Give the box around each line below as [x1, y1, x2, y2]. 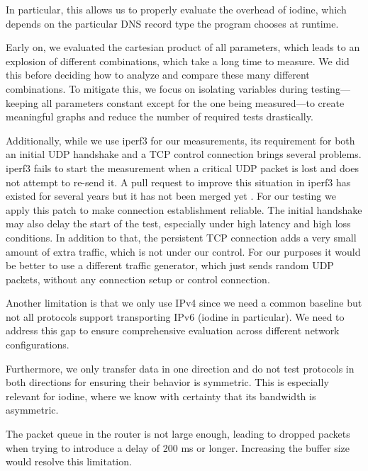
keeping [6, 95, 38, 110]
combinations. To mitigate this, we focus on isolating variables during [6, 81, 308, 96]
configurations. [6, 337, 69, 352]
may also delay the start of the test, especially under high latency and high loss [6, 216, 351, 231]
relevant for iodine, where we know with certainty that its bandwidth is [6, 388, 316, 403]
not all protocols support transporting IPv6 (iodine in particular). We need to [6, 309, 345, 324]
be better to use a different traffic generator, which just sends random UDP [6, 258, 334, 273]
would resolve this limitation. [6, 454, 132, 469]
